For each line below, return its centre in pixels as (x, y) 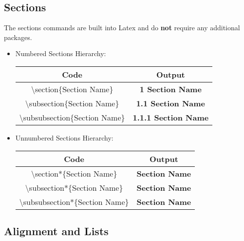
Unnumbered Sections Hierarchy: (64, 137)
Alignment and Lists (56, 231)
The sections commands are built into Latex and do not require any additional (122, 28)
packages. (18, 37)
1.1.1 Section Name (171, 117)
